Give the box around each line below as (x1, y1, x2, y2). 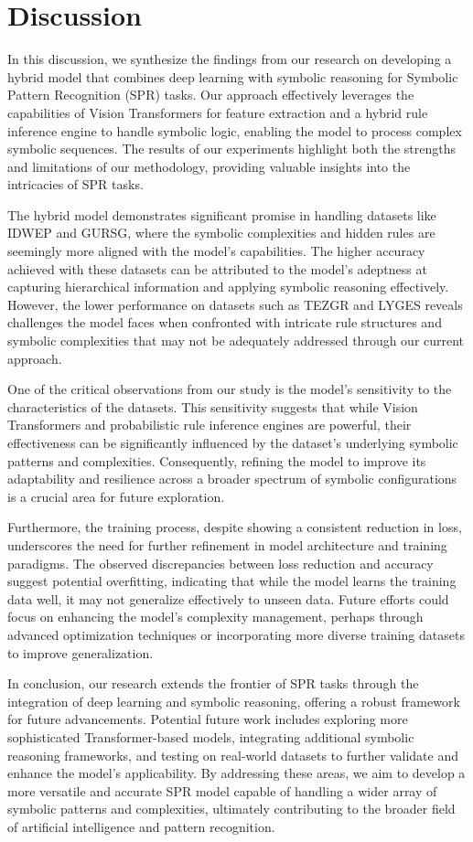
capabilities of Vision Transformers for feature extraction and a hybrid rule (7, 102, 428, 122)
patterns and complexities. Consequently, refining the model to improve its (7, 451, 426, 470)
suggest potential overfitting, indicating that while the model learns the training (7, 571, 457, 591)
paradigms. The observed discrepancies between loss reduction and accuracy (7, 553, 434, 572)
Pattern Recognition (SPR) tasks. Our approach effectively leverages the (7, 85, 414, 104)
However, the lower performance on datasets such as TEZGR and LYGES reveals (7, 294, 463, 314)
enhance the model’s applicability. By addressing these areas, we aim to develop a (7, 763, 466, 783)
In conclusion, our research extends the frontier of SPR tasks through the (7, 674, 419, 693)
